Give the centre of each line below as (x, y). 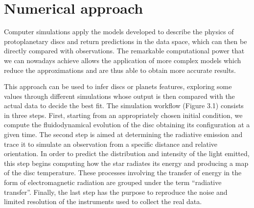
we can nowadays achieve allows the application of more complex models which (123, 60)
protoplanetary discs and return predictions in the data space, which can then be (126, 41)
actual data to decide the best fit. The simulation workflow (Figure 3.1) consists (124, 105)
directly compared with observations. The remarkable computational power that (124, 51)
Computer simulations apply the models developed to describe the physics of (119, 32)
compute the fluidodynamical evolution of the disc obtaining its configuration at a (127, 125)
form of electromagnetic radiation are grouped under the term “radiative (113, 182)
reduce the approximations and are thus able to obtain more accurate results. (120, 70)
